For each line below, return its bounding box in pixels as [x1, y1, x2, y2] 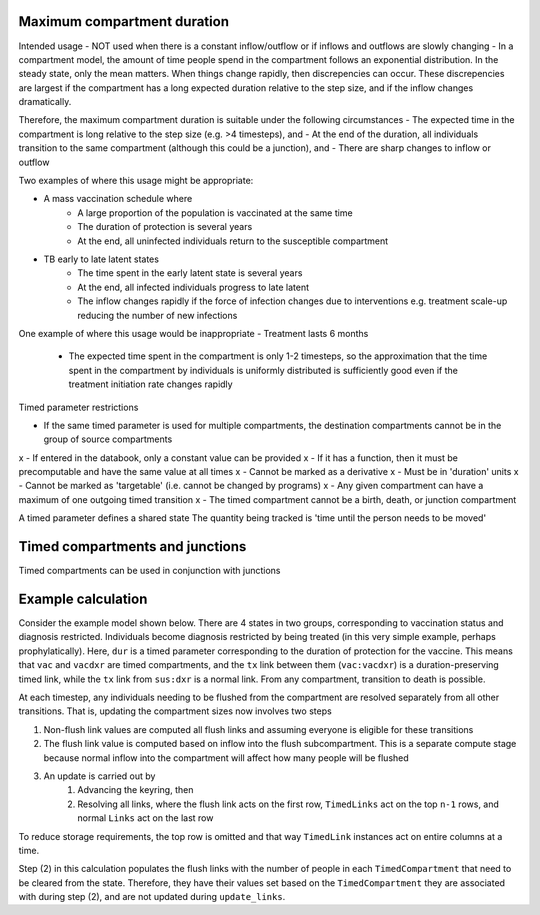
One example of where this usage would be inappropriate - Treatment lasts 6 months [18, 327, 369, 339]
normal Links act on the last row [77, 812, 214, 824]
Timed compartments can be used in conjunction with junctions [18, 565, 281, 577]
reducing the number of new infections [77, 309, 238, 321]
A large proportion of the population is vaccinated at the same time [77, 206, 354, 219]
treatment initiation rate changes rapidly [68, 378, 234, 390]
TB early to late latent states [43, 253, 160, 265]
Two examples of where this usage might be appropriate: [18, 175, 254, 187]
